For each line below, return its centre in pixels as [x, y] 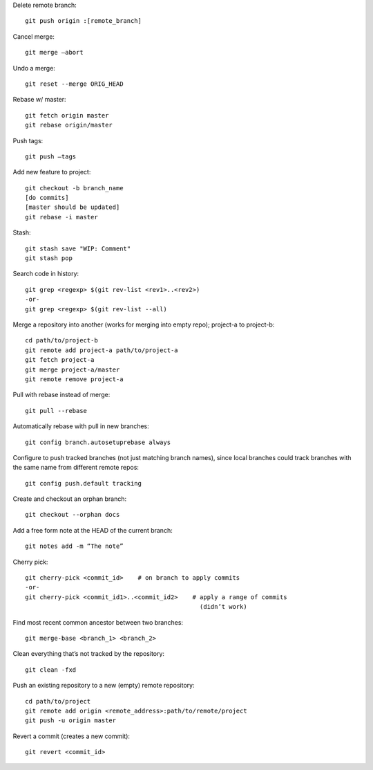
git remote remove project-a [74, 379]
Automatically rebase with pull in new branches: [81, 426]
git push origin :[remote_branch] [83, 21]
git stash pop [49, 258]
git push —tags [51, 156]
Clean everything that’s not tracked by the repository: [89, 654]
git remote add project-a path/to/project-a [102, 350]
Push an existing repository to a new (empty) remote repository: [104, 686]
